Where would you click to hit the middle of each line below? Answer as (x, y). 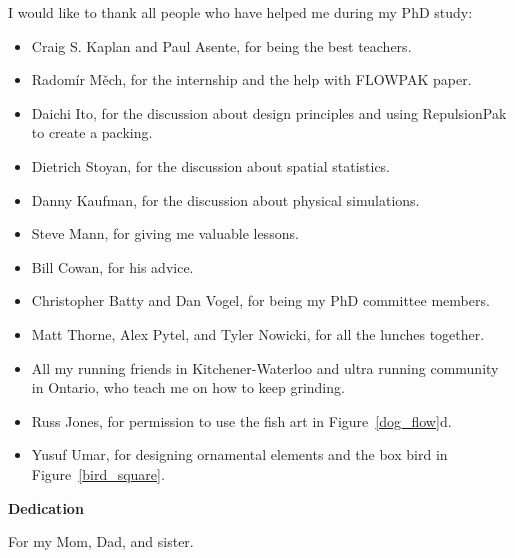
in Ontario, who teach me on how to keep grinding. (188, 387)
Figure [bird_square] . (98, 473)
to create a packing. (92, 132)
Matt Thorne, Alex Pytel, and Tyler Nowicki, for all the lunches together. (258, 333)
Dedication (46, 507)
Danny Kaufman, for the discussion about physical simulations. (225, 199)
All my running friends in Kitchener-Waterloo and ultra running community (265, 367)
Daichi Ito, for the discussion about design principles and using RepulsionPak (269, 112)
